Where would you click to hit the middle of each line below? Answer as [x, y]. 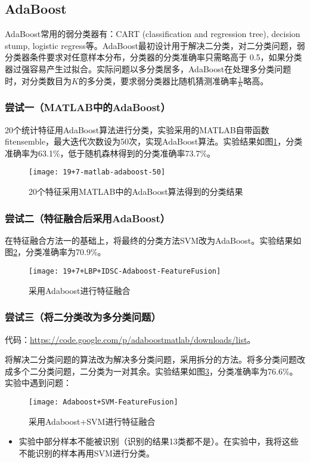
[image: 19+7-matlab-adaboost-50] [97, 172]
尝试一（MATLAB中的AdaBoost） [88, 107]
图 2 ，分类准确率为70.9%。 [55, 252]
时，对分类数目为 [38, 80]
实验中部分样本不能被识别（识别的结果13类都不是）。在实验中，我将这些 [159, 441]
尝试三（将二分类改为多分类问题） [83, 317]
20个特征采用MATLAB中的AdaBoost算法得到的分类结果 [136, 191]
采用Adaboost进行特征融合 [80, 290]
